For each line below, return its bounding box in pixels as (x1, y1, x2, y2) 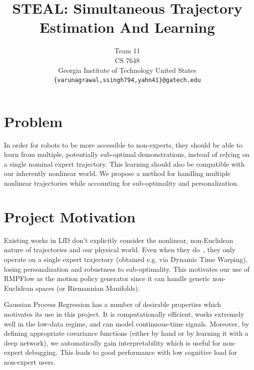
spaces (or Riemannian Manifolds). (35, 283, 140, 293)
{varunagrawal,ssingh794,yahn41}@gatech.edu (53, 77, 201, 84)
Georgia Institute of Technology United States (58, 65, 197, 75)
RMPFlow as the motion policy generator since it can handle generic (4, 273, 210, 283)
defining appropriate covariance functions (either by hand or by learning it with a (4, 328, 249, 338)
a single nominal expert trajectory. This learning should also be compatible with (4, 158, 245, 169)
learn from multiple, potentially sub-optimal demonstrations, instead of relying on (4, 149, 250, 159)
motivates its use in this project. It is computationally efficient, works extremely (4, 308, 244, 319)
